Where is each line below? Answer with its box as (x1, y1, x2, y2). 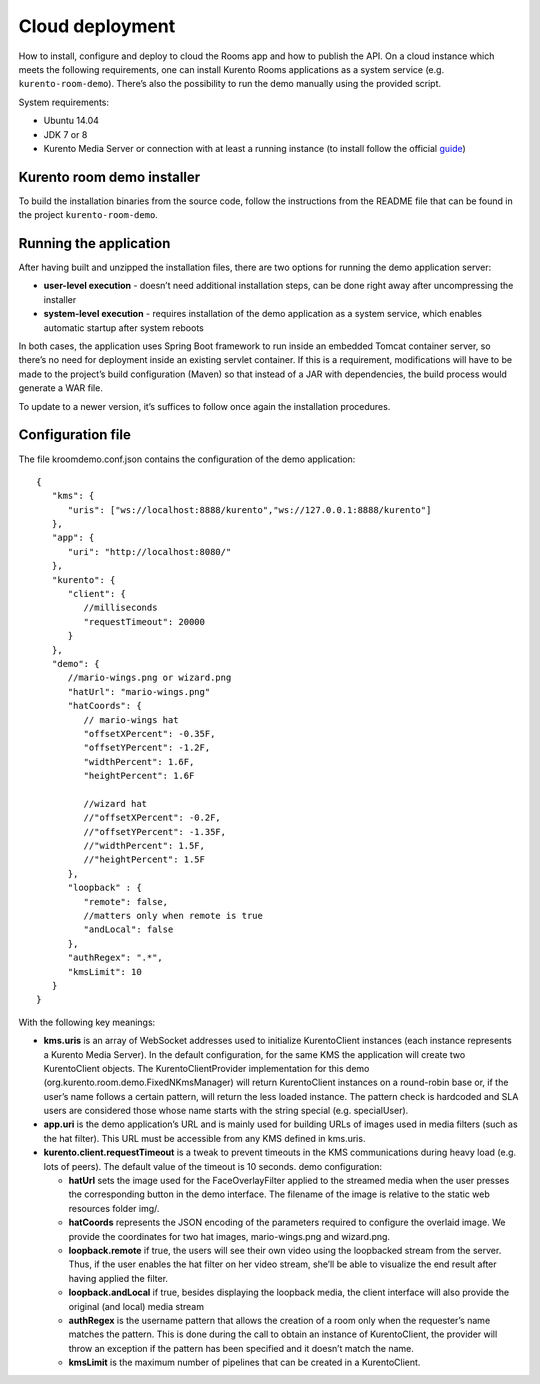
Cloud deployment (18, 15, 176, 37)
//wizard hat (83, 798, 148, 809)
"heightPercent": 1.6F (83, 770, 195, 782)
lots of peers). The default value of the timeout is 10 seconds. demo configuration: (43, 1160, 383, 1172)
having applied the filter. (68, 1272, 169, 1284)
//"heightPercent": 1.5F (83, 854, 205, 865)
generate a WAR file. (18, 382, 104, 394)
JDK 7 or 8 (43, 128, 88, 140)
